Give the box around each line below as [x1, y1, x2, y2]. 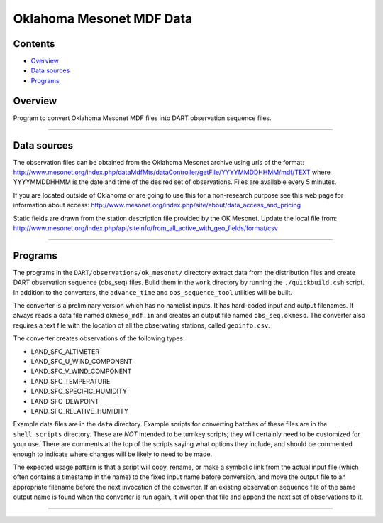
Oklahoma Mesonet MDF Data [13, 11, 193, 26]
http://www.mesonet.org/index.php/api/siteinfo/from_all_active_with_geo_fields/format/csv [13, 224, 278, 232]
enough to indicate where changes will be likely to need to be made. [13, 450, 213, 458]
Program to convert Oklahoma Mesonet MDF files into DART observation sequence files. [13, 114, 272, 122]
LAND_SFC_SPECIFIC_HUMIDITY [30, 387, 128, 396]
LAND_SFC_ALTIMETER [30, 347, 99, 355]
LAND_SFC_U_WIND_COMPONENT [30, 357, 133, 366]
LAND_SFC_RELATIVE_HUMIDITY [30, 406, 129, 415]
